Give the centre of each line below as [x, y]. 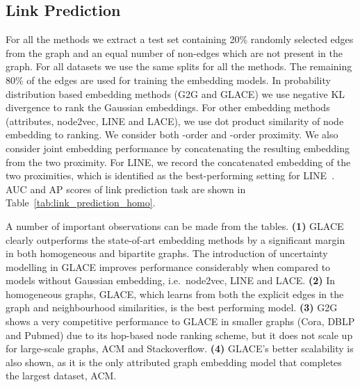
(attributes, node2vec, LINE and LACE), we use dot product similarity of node [175, 121]
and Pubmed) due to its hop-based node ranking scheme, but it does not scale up [179, 335]
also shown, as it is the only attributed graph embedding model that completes [174, 362]
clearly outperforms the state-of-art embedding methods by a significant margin [175, 239]
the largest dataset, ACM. [61, 376]
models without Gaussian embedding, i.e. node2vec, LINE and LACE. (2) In [170, 280]
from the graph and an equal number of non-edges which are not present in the [174, 52]
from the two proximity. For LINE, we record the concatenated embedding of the [178, 162]
